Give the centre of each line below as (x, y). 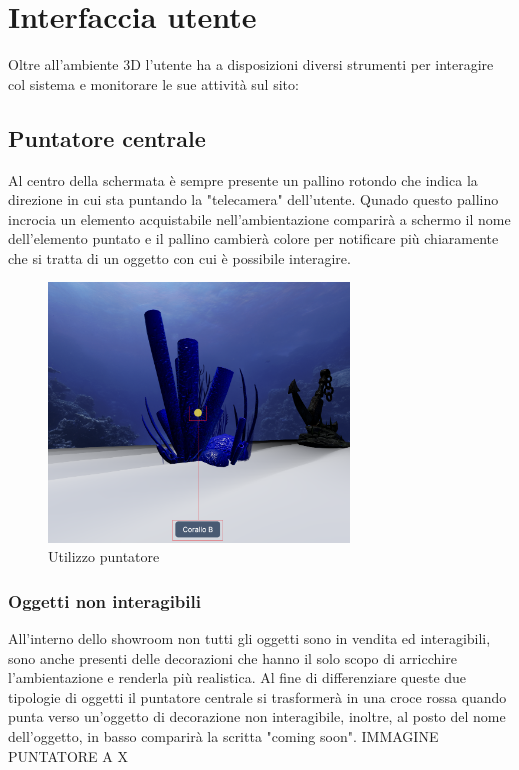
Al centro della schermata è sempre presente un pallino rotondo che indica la (243, 179)
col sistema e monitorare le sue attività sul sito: (153, 83)
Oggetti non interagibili (104, 600)
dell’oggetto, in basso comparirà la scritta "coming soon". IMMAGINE (223, 735)
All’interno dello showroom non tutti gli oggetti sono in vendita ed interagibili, (249, 638)
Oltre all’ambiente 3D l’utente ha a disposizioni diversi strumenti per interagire (251, 64)
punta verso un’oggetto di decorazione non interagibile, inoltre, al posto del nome (257, 716)
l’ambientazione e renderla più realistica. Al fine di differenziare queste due (237, 677)
